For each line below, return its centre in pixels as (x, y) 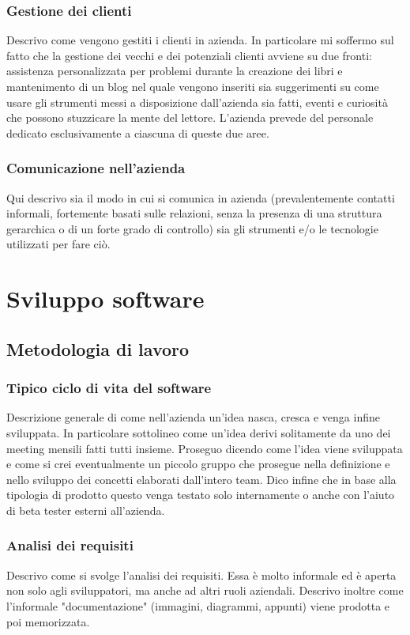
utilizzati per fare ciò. (58, 244)
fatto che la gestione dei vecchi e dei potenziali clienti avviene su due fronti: (189, 55)
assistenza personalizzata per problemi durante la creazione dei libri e (175, 71)
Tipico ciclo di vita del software (109, 388)
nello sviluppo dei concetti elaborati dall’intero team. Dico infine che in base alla (201, 479)
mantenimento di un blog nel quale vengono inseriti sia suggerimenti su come (193, 86)
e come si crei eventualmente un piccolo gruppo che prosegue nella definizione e (198, 464)
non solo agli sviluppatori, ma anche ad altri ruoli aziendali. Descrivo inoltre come (205, 590)
